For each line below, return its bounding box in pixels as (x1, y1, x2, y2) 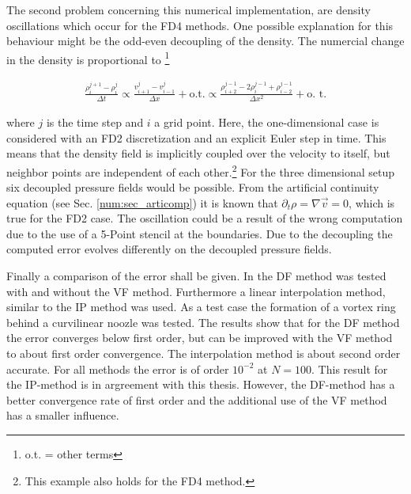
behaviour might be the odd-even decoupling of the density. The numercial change (6, 32, 405, 49)
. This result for (311, 360, 388, 377)
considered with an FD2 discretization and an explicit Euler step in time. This (6, 129, 386, 146)
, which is (349, 194, 395, 211)
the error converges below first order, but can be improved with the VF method (6, 329, 393, 346)
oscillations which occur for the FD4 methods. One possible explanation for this (6, 17, 394, 33)
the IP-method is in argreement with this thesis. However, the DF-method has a (6, 376, 395, 393)
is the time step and (46, 114, 144, 131)
